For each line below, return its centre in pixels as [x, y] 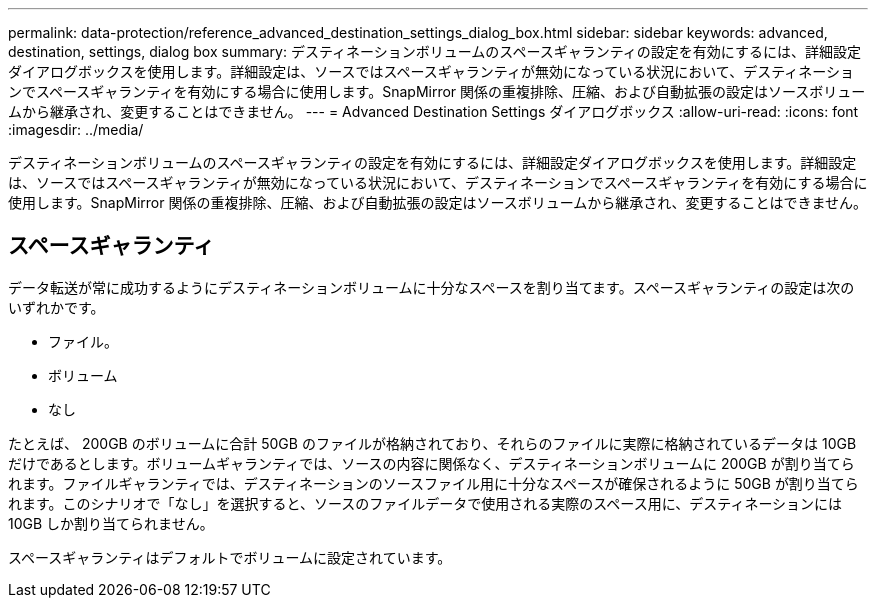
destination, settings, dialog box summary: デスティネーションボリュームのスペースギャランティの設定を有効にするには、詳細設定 [434, 51]
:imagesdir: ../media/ [76, 129]
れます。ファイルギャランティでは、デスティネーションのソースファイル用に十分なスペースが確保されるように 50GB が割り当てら [433, 483]
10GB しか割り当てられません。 [111, 523]
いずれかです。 [56, 307]
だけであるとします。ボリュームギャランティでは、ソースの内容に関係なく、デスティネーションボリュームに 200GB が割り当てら [431, 463]
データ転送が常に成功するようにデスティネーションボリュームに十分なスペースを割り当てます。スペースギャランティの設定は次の [431, 287]
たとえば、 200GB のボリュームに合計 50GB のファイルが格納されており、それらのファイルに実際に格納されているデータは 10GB [432, 443]
